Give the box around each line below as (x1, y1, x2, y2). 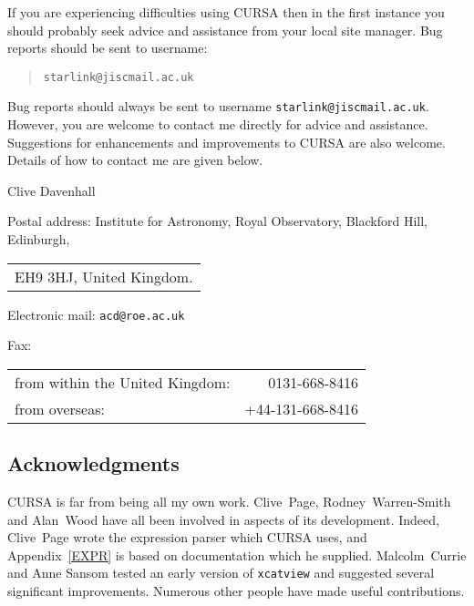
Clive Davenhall (7, 180, 96, 200)
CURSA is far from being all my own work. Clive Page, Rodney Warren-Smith (7, 492, 451, 511)
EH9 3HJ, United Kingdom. (15, 265, 193, 287)
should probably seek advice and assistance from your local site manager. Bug (7, 20, 443, 39)
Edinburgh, (7, 230, 70, 249)
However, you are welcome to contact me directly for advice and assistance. (7, 115, 428, 134)
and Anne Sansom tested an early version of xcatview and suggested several (7, 563, 435, 582)
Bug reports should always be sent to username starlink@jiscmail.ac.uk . (7, 97, 429, 116)
